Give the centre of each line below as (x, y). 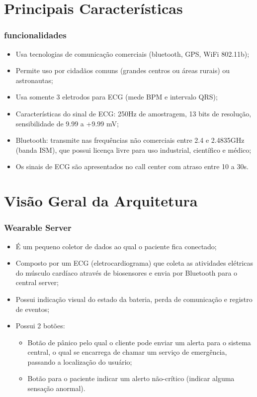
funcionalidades (35, 35)
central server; (37, 282)
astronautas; (34, 80)
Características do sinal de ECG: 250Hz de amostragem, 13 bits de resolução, (133, 113)
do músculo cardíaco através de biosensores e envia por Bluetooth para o (127, 272)
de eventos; (33, 309)
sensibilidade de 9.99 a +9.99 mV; (67, 123)
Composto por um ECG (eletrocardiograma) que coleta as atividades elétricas (134, 263)
